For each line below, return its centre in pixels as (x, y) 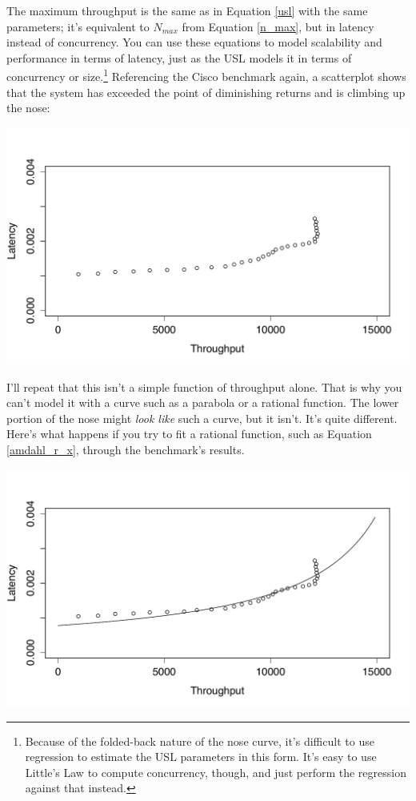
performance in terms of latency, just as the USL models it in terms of (179, 57)
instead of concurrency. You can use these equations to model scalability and (194, 42)
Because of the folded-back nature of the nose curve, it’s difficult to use (200, 741)
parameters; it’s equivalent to (78, 26)
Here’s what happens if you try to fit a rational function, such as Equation (189, 434)
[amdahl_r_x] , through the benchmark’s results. (126, 450)
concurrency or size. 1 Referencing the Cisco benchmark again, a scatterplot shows (206, 75)
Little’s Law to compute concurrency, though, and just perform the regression (216, 772)
